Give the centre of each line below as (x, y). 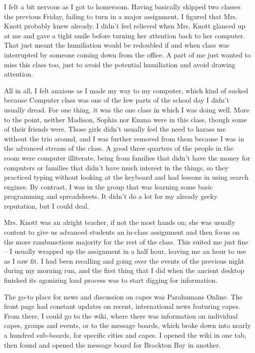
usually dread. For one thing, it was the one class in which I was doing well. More (127, 109)
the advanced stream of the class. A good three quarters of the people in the (119, 148)
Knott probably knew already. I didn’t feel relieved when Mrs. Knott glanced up (125, 26)
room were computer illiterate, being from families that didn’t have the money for (127, 157)
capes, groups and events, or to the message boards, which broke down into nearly (127, 325)
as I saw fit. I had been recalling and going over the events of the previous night (124, 260)
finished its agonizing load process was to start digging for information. (111, 280)
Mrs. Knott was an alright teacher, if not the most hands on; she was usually (120, 222)
